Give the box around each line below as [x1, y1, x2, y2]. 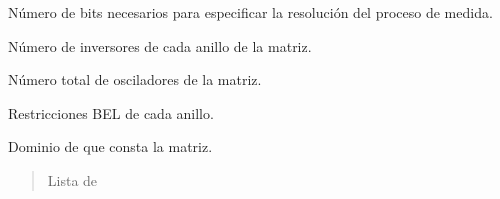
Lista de [47, 169, 98, 190]
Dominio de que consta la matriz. [8, 136, 213, 157]
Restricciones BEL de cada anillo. [8, 102, 214, 123]
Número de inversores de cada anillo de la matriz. [8, 35, 312, 56]
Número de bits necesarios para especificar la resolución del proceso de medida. [8, 2, 493, 22]
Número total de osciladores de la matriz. [8, 69, 262, 90]
